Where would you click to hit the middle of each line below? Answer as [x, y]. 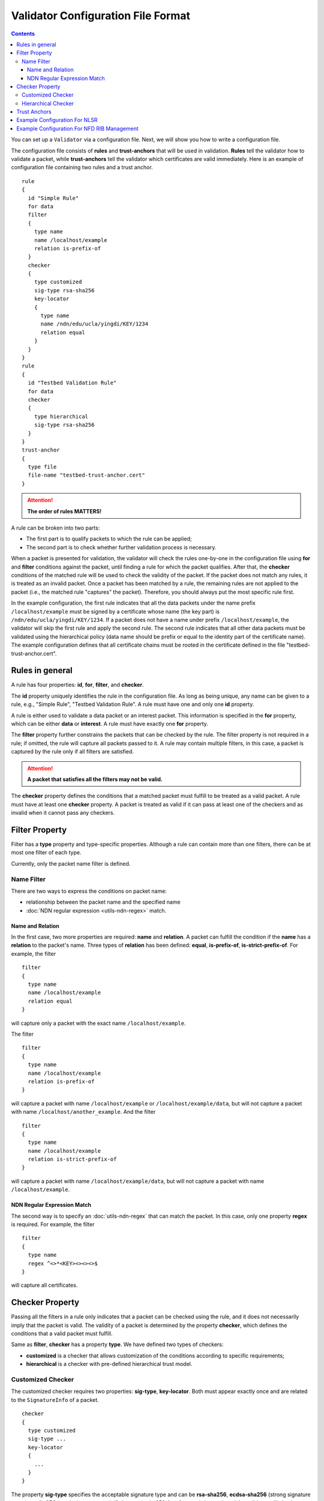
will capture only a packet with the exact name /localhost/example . [98, 1023]
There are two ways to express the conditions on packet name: [89, 891]
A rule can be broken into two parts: [55, 528]
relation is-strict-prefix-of [72, 1159]
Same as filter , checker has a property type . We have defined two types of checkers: [117, 1344]
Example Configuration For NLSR [57, 120]
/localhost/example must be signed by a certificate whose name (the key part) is [115, 611]
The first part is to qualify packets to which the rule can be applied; [109, 539]
